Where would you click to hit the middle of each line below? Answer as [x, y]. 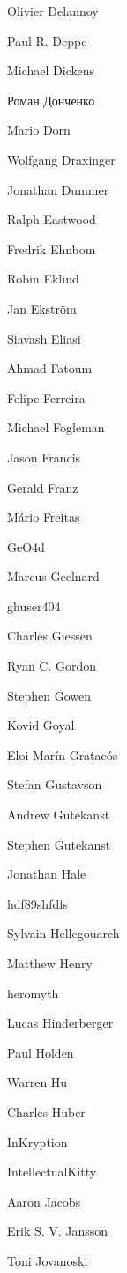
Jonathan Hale [47, 874]
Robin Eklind [43, 279]
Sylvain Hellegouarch [63, 933]
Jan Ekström [42, 308]
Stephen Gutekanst [59, 844]
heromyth [33, 993]
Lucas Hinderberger [60, 1023]
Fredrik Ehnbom [52, 248]
